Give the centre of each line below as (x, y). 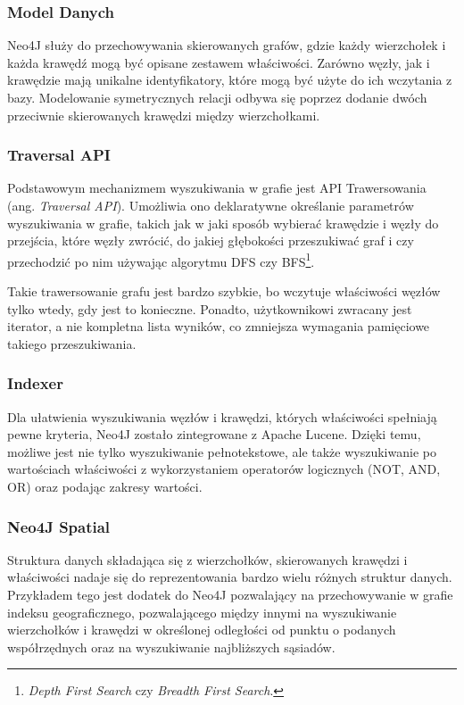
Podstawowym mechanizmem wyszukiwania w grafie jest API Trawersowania (217, 188)
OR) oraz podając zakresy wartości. (105, 486)
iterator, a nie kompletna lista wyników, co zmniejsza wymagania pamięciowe (219, 326)
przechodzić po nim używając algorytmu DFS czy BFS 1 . (161, 260)
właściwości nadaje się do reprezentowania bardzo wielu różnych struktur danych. (230, 577)
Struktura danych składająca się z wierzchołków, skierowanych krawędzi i (207, 559)
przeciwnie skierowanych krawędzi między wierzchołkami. (164, 115)
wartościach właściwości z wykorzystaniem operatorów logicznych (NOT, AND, (224, 469)
